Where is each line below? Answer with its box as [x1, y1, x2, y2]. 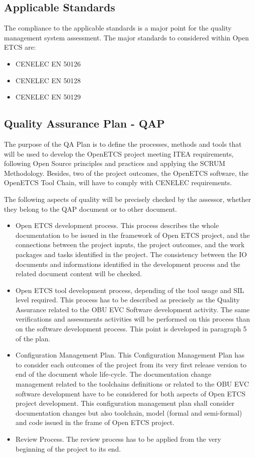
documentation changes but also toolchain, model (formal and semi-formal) [15, 407, 242, 418]
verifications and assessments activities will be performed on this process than [15, 314, 250, 324]
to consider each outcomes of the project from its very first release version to [15, 359, 247, 369]
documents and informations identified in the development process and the [15, 259, 240, 269]
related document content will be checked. [15, 268, 142, 279]
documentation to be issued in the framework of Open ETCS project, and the [15, 229, 250, 240]
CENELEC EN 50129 [15, 92, 81, 102]
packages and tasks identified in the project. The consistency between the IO [15, 249, 247, 259]
